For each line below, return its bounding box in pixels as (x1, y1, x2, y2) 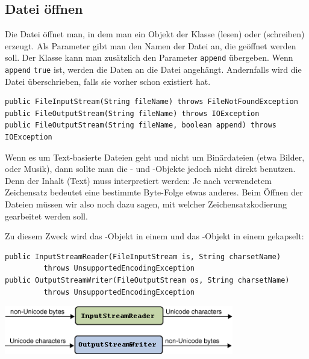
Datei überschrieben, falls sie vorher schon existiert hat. (5, 75, 211, 87)
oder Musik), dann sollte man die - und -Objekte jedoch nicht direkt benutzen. (5, 162, 296, 175)
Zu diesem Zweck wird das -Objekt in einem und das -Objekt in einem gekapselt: (5, 230, 304, 242)
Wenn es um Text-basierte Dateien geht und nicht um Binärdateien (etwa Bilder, (5, 150, 305, 163)
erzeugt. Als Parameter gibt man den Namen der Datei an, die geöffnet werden (5, 39, 296, 52)
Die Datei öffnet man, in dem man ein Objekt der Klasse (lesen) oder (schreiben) (5, 28, 305, 40)
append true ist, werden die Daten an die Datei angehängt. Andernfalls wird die (5, 63, 302, 76)
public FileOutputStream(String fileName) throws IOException (5, 109, 260, 118)
